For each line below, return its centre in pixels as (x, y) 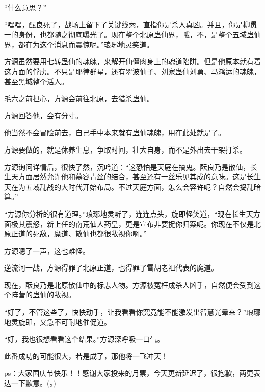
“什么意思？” (25, 7)
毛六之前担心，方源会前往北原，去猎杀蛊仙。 (79, 98)
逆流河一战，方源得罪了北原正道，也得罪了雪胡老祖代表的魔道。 (111, 268)
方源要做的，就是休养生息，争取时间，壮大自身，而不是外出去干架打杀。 (125, 149)
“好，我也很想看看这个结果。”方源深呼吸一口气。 (84, 339)
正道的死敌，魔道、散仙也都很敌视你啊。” (79, 234)
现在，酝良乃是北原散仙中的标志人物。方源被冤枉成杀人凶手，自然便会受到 (129, 284)
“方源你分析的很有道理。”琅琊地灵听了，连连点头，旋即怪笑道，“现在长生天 (129, 213)
